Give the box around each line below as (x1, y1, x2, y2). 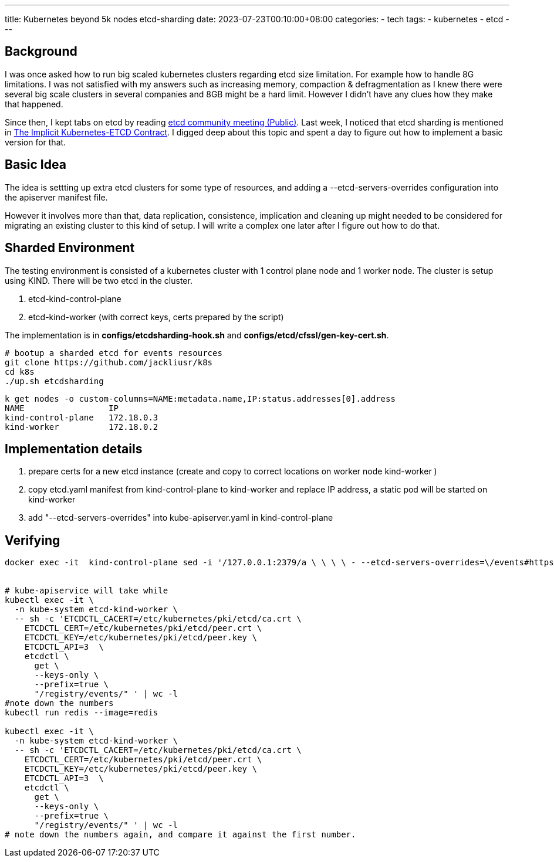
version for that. (5, 137, 66, 147)
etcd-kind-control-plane (28, 293, 121, 304)
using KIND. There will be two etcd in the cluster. (5, 275, 192, 286)
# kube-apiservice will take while (5, 586, 168, 596)
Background (5, 44, 77, 59)
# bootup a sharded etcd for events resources (5, 348, 222, 358)
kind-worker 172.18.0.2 (5, 422, 158, 432)
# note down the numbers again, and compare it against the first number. (5, 830, 356, 840)
